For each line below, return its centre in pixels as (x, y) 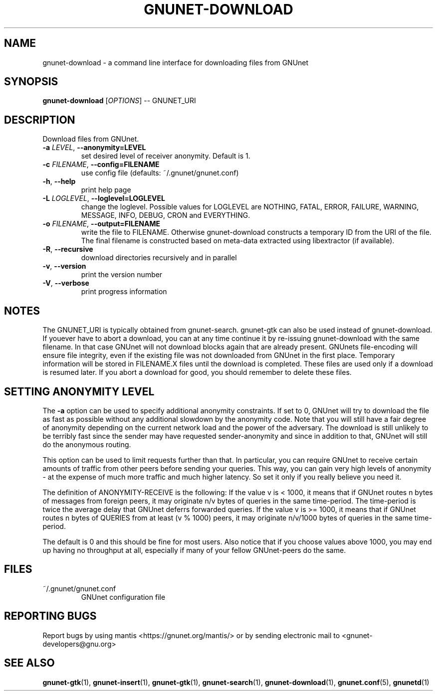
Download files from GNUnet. (91, 139)
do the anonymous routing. (87, 444)
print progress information (124, 292)
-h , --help (59, 181)
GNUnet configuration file (123, 597)
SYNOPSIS (31, 82)
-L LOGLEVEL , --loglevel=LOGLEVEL (104, 198)
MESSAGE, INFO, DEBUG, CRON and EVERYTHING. (166, 215)
